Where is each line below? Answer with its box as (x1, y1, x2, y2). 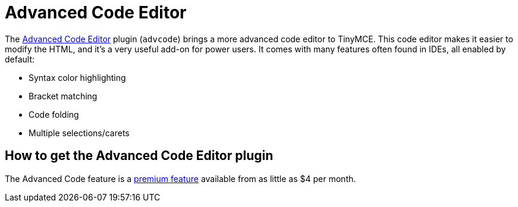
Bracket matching (29, 90, 98, 101)
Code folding (29, 109, 79, 120)
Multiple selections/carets (29, 127, 130, 138)
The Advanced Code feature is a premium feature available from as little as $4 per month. (5, 173, 356, 184)
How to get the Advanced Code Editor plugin (5, 148, 274, 164)
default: (5, 54, 35, 64)
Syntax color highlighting (29, 72, 126, 83)
